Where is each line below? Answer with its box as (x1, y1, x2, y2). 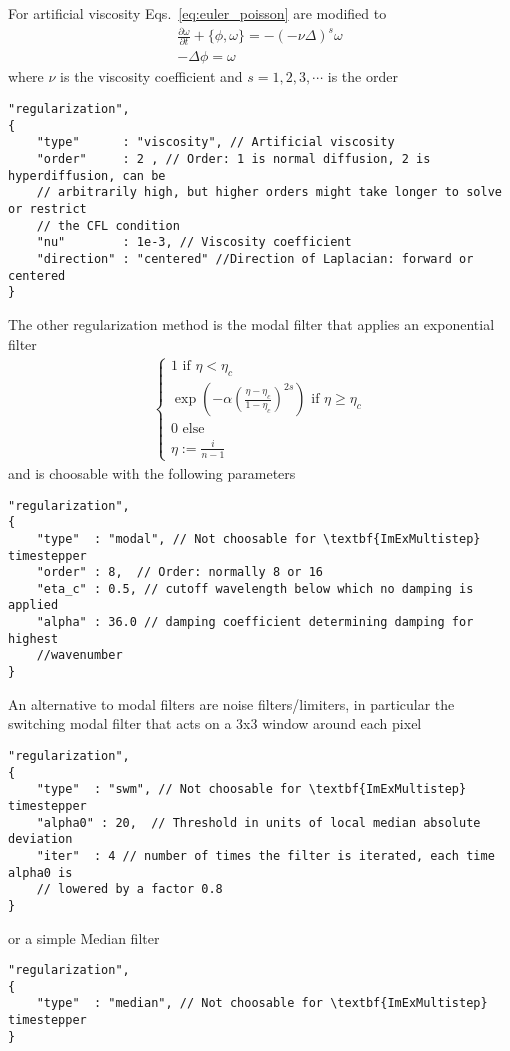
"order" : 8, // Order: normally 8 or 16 (36, 565, 323, 580)
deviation (8, 832, 73, 847)
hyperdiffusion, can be (8, 168, 166, 183)
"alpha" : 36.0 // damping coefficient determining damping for (36, 615, 474, 630)
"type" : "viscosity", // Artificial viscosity (36, 135, 395, 150)
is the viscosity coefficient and (60, 66, 243, 87)
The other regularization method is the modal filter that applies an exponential (8, 313, 495, 334)
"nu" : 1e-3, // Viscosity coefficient (36, 235, 352, 250)
